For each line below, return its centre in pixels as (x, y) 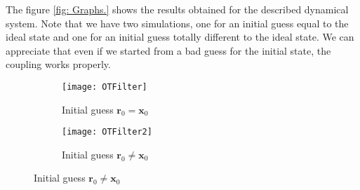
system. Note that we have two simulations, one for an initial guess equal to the (177, 23)
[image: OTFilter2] (107, 132)
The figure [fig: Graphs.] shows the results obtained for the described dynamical (177, 9)
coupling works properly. (58, 64)
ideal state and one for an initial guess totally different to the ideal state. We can (180, 37)
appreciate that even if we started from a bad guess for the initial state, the (168, 50)
